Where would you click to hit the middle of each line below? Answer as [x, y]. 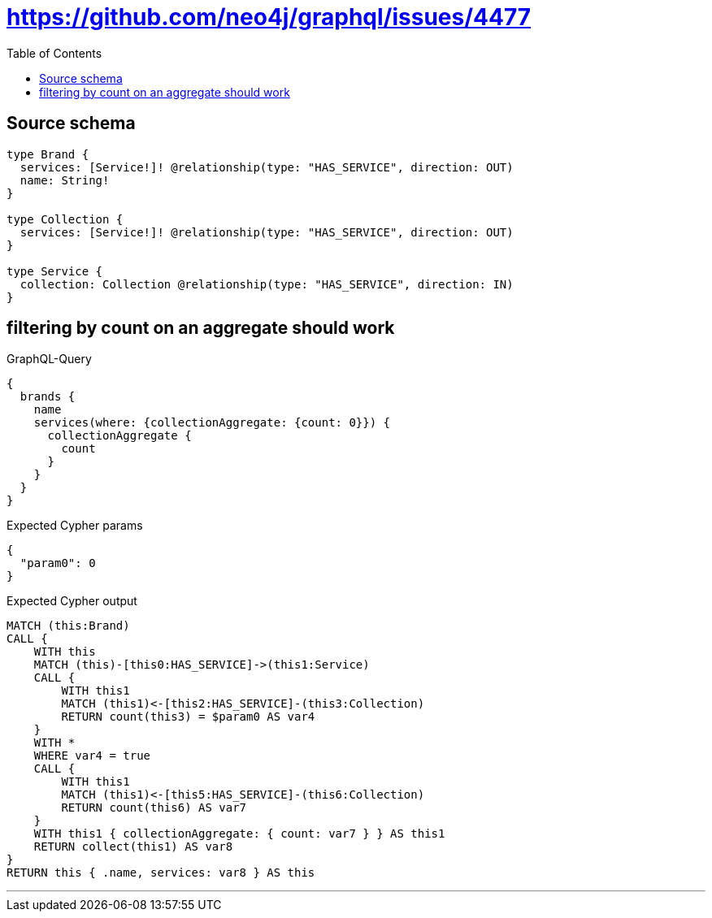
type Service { [55, 271]
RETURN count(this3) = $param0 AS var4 [188, 717]
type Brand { [48, 154]
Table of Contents [54, 53]
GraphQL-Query [49, 359]
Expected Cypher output [72, 601]
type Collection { [65, 219]
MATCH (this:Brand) [68, 626]
